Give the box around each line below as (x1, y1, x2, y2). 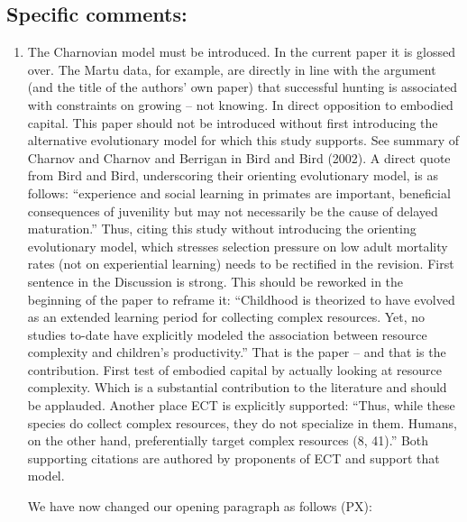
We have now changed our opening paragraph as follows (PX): (27, 497, 372, 516)
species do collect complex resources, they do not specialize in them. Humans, (27, 413, 457, 432)
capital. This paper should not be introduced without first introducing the (27, 113, 438, 132)
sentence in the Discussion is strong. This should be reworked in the (27, 271, 404, 290)
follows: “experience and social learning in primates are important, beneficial (27, 183, 451, 202)
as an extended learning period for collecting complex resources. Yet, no (27, 307, 426, 326)
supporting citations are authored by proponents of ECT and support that (27, 448, 440, 467)
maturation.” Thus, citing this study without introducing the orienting (27, 219, 417, 238)
